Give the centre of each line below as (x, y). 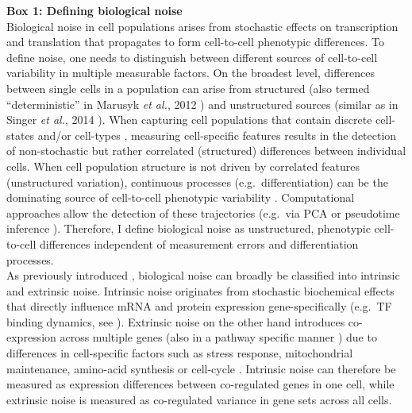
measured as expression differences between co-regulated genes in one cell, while (200, 384)
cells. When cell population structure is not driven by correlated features (183, 166)
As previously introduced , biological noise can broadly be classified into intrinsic (203, 275)
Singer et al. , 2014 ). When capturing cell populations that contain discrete (189, 120)
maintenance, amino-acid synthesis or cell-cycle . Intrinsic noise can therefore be (201, 368)
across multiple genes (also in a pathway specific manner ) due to (218, 337)
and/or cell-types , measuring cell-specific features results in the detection (217, 135)
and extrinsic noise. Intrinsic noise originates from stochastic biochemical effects (200, 290)
